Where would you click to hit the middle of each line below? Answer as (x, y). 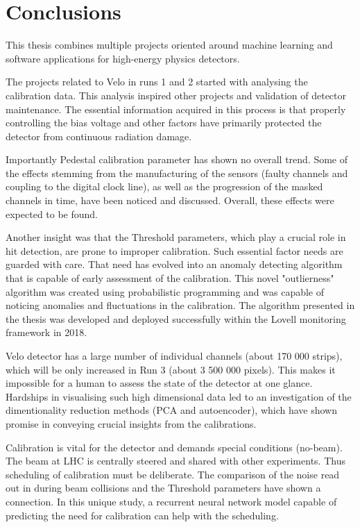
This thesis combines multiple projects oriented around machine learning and (169, 45)
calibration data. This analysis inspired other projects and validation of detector (176, 95)
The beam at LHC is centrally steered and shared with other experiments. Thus (175, 461)
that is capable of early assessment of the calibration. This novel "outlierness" (170, 278)
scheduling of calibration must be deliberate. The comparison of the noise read (173, 474)
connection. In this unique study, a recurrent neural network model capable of (171, 501)
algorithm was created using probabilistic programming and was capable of (165, 291)
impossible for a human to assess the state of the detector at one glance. (159, 383)
